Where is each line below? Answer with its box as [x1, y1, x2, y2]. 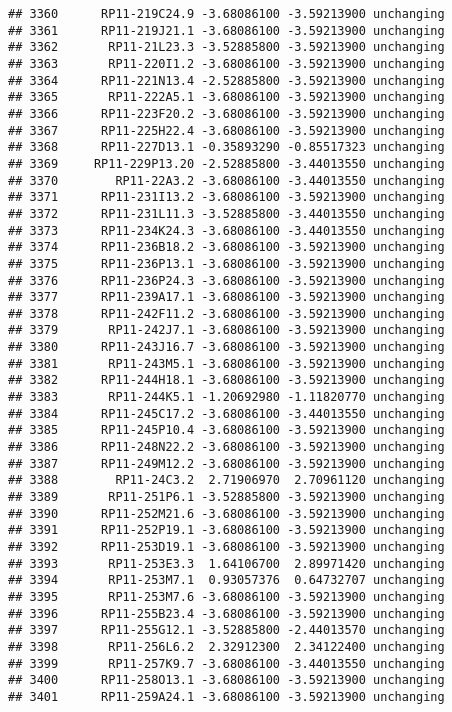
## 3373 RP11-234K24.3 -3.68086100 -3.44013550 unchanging [8, 223, 445, 238]
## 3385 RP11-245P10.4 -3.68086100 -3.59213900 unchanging [8, 423, 445, 438]
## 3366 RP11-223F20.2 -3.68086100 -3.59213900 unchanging [8, 106, 445, 121]
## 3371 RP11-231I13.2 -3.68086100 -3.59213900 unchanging [8, 190, 445, 205]
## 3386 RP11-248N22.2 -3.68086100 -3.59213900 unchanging [8, 440, 445, 455]
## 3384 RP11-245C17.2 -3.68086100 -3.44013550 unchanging [8, 406, 445, 421]
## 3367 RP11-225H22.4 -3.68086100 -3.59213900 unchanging [8, 123, 445, 138]
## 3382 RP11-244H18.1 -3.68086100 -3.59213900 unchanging [8, 373, 445, 388]
